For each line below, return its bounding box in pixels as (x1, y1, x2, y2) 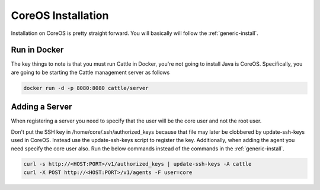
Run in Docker (11, 45, 64, 55)
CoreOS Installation (11, 9, 109, 22)
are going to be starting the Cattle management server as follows (11, 69, 170, 76)
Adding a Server (11, 102, 72, 112)
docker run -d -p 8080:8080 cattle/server (23, 85, 149, 91)
